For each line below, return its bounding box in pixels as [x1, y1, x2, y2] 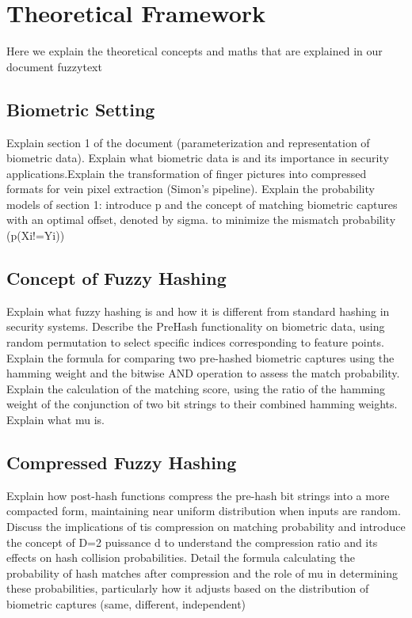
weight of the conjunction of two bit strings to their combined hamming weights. [6, 396, 398, 412]
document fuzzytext [6, 58, 102, 74]
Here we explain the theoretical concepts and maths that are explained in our [6, 43, 383, 59]
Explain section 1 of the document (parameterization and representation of [6, 134, 370, 150]
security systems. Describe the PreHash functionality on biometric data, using [6, 318, 385, 335]
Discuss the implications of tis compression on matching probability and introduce [6, 518, 406, 535]
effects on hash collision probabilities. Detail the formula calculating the [6, 549, 356, 566]
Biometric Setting [6, 97, 155, 121]
